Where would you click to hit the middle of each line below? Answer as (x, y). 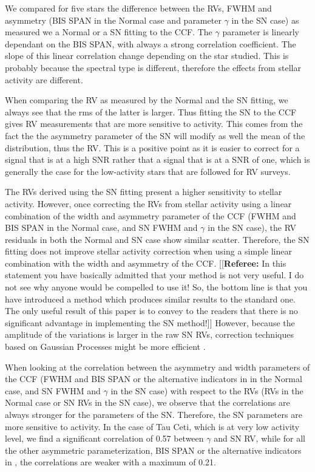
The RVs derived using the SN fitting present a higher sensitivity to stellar (144, 192)
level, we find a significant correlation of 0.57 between (104, 438)
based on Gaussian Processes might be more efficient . (105, 347)
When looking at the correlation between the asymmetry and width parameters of (157, 367)
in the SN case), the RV (252, 227)
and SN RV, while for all (259, 438)
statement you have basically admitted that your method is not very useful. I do (154, 275)
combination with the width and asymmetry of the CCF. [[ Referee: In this (146, 263)
